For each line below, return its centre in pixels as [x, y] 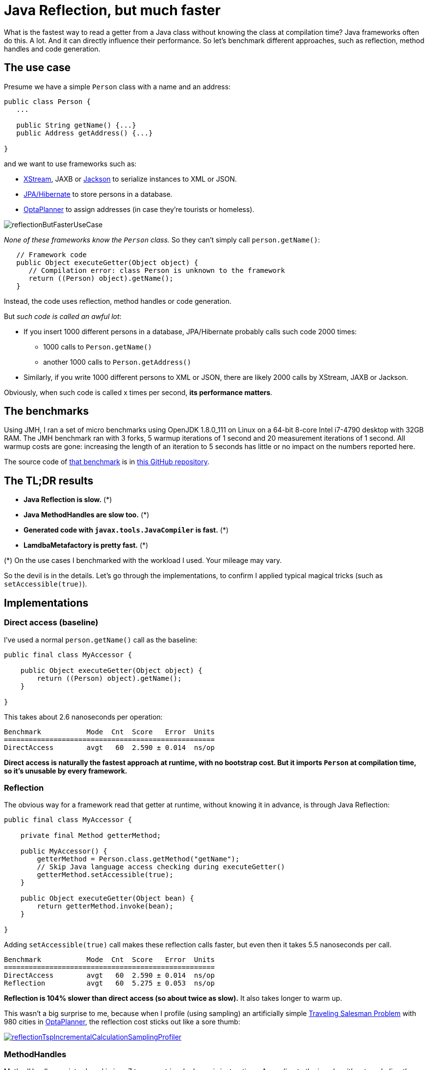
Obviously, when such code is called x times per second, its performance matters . [138, 392]
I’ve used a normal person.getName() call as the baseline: [101, 640]
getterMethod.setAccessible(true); [105, 875]
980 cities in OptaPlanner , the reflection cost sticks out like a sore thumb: [122, 1022]
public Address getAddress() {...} [85, 133]
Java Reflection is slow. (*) [68, 500]
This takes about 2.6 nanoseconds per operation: [83, 717]
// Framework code [51, 254]
